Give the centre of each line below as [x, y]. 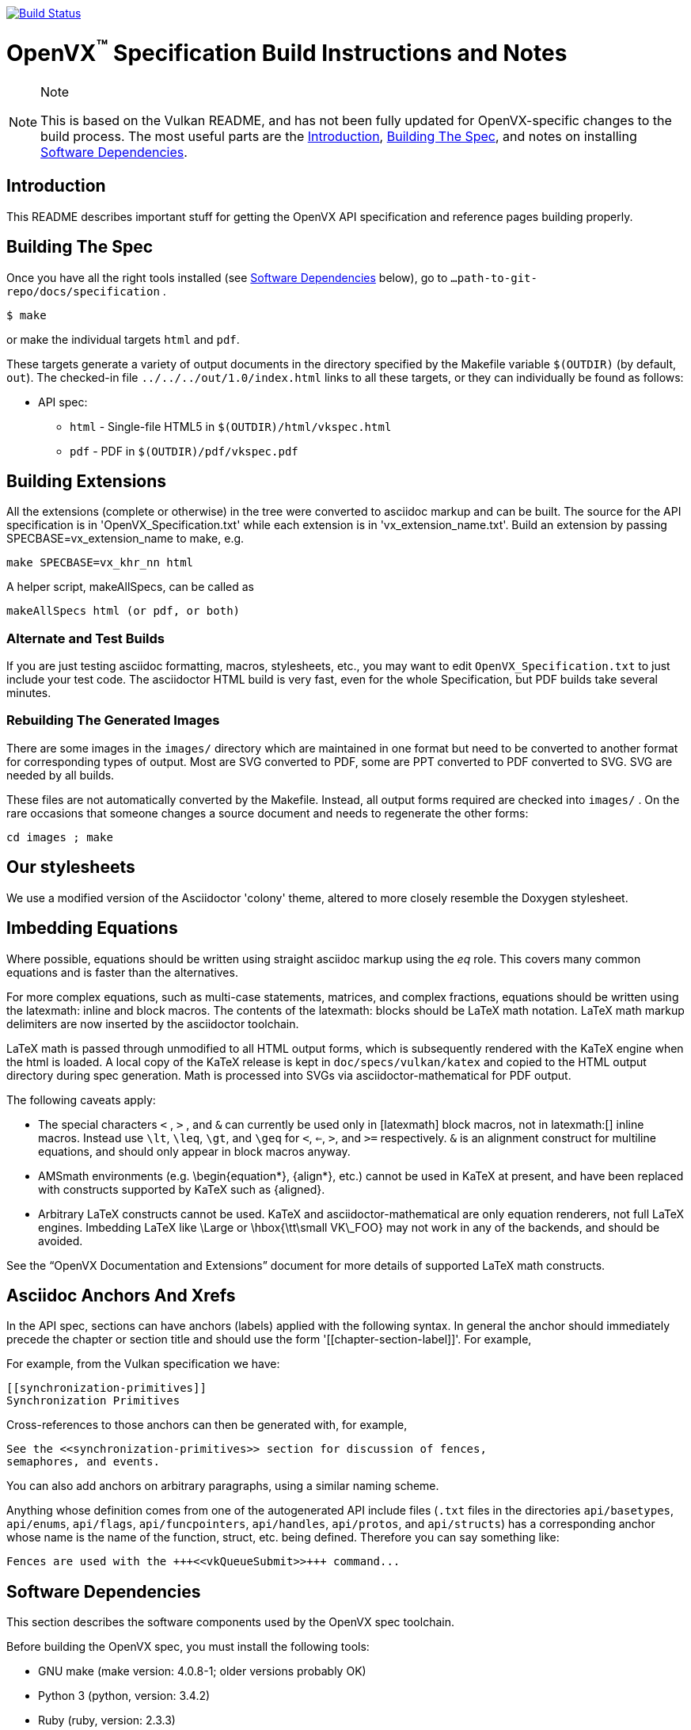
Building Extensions [87, 481]
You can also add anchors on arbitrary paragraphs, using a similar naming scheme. [223, 1486]
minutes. [29, 693]
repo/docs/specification [83, 291]
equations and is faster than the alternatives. [122, 972]
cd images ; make [60, 837]
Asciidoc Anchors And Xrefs [121, 1295]
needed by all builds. [61, 775]
